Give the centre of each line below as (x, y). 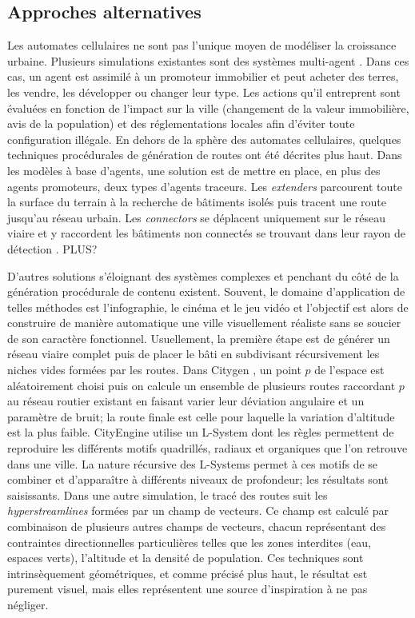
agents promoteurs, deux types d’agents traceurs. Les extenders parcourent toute (205, 186)
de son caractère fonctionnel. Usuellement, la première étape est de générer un (199, 338)
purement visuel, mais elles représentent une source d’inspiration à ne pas (188, 589)
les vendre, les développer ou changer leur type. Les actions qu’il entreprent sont (204, 92)
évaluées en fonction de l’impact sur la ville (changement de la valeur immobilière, (208, 108)
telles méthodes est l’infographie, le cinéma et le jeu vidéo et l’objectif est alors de (208, 307)
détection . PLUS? (52, 248)
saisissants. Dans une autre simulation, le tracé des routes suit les (168, 494)
